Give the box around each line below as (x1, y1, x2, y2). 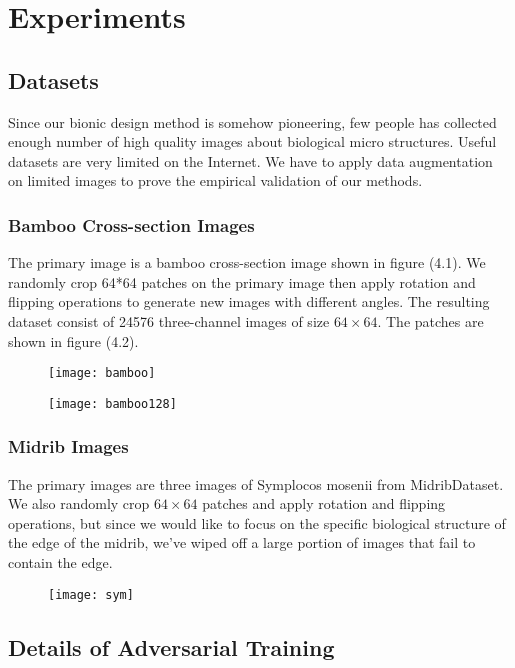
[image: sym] (48, 587, 134, 602)
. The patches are (377, 310, 484, 331)
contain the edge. (8, 552, 113, 573)
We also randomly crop (8, 493, 150, 514)
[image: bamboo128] (48, 396, 177, 411)
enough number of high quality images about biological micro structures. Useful (8, 131, 497, 152)
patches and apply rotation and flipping (202, 493, 446, 514)
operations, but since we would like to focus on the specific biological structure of (8, 512, 506, 533)
